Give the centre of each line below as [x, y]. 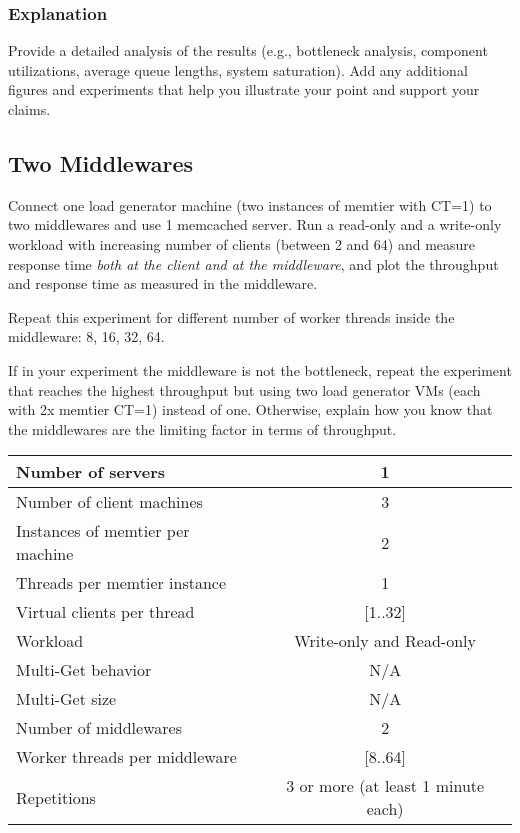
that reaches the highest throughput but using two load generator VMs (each [244, 389]
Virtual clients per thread [105, 612]
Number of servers [91, 472]
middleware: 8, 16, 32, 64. [86, 336]
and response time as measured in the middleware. [163, 283]
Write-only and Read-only [385, 641]
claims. [29, 109]
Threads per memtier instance [121, 583]
